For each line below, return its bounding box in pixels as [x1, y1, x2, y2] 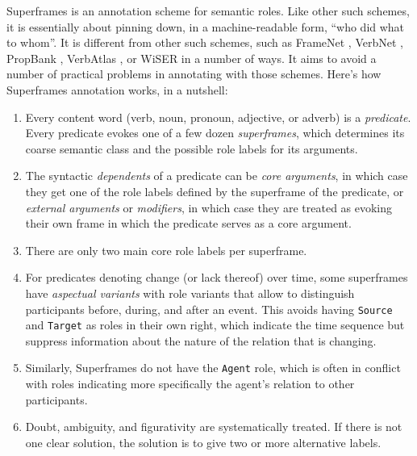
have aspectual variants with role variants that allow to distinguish [25, 284, 355, 301]
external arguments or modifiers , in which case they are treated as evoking [25, 199, 393, 215]
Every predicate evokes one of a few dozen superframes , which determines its [25, 124, 405, 141]
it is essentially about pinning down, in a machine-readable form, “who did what [6, 18, 405, 35]
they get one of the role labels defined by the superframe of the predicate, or [25, 182, 404, 199]
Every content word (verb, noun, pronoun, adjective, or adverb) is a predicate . [25, 108, 411, 125]
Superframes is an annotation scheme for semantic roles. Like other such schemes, [6, 2, 410, 19]
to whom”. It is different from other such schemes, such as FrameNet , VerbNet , [6, 34, 403, 51]
